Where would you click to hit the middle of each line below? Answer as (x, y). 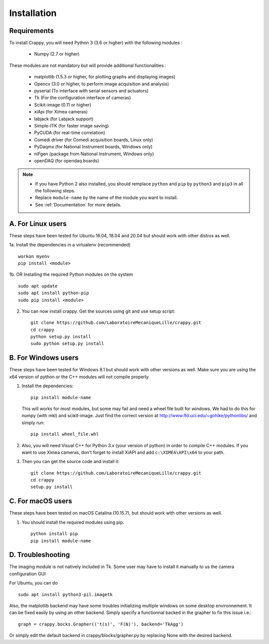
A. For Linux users (38, 224)
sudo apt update (38, 286)
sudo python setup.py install (67, 344)
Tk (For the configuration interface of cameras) (83, 98)
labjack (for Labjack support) (64, 119)
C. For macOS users (41, 501)
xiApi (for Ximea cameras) (61, 112)
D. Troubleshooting (40, 555)
